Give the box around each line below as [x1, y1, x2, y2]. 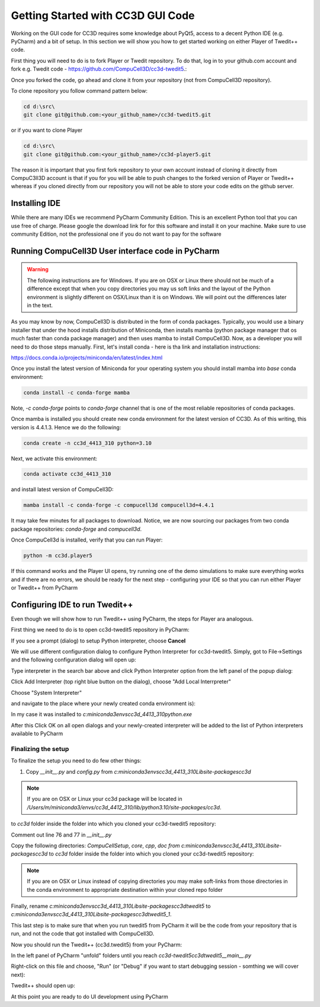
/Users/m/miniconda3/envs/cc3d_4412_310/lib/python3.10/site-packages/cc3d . [27, 803, 222, 810]
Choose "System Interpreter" [11, 689, 82, 696]
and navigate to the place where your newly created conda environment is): [11, 700, 196, 707]
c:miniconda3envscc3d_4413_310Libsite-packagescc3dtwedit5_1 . [11, 911, 172, 918]
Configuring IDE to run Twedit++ [11, 600, 133, 610]
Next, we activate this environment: [11, 455, 98, 462]
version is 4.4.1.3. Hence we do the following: [11, 423, 121, 430]
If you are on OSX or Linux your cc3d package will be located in [27, 796, 183, 803]
